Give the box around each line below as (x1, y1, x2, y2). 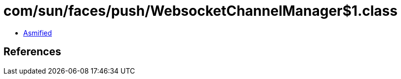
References (3, 45, 61, 58)
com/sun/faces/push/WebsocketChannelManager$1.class (3, 2, 398, 19)
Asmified (23, 28, 52, 37)
